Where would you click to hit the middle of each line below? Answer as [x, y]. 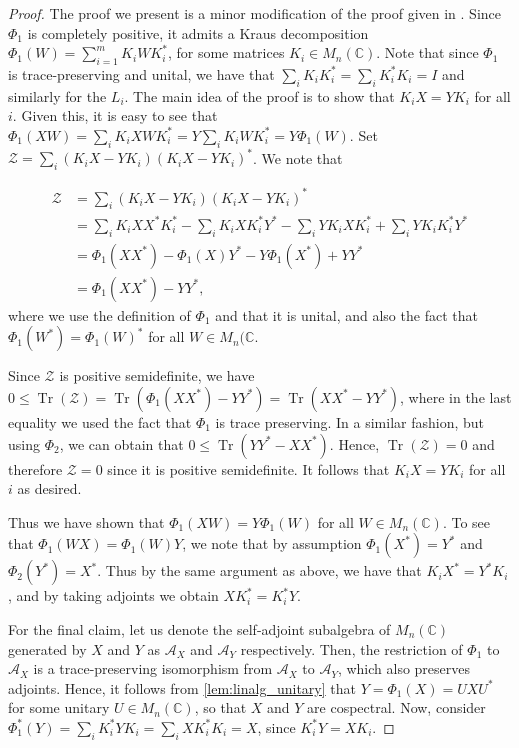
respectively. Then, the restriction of [351, 648]
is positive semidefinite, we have [157, 375]
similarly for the [57, 95]
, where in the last [456, 396]
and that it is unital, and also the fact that [346, 314]
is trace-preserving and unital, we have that [141, 73]
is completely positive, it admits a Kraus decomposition [198, 32]
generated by [47, 648]
